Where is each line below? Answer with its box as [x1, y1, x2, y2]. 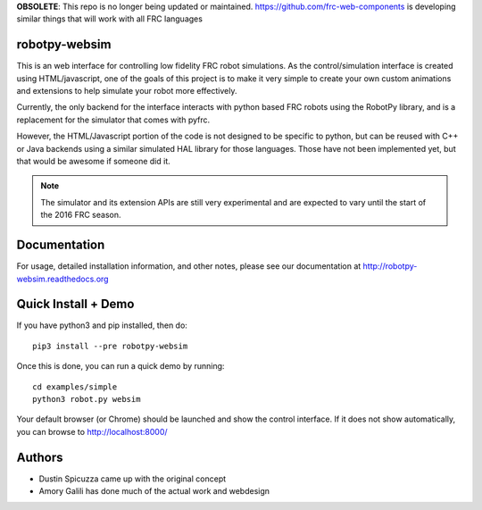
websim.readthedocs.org [16, 273, 109, 284]
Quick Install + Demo [16, 297, 135, 312]
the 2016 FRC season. [40, 210, 121, 221]
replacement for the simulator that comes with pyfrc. [16, 114, 211, 125]
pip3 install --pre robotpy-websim [32, 340, 188, 351]
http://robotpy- [362, 261, 418, 272]
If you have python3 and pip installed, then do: [16, 320, 187, 330]
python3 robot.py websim [32, 394, 141, 404]
